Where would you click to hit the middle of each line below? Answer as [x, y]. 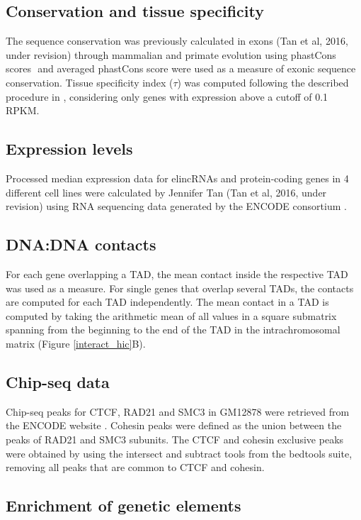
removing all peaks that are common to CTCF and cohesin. [135, 467]
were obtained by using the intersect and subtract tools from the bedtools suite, [179, 453]
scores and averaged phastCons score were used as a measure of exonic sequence [181, 68]
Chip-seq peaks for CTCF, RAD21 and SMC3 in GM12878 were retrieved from [178, 411]
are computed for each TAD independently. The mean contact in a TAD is [167, 302]
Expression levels [69, 149]
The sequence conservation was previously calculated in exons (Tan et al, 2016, [177, 41]
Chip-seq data [58, 381]
